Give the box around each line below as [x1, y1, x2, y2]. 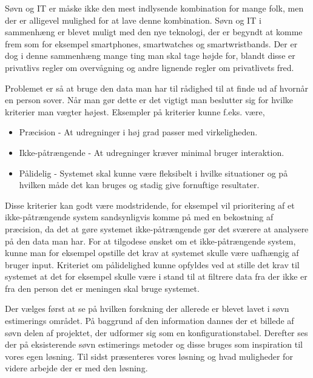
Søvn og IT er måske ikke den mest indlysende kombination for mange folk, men [5, 2, 304, 14]
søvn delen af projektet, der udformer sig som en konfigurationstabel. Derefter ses [5, 326, 308, 339]
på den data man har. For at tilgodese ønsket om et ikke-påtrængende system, [5, 234, 296, 247]
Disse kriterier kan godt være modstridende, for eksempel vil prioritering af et [5, 198, 295, 211]
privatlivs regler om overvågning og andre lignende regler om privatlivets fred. [5, 61, 294, 73]
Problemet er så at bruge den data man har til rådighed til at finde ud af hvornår [5, 81, 308, 94]
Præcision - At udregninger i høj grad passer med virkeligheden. [19, 126, 258, 138]
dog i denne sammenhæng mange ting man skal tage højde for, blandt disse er [5, 49, 295, 62]
